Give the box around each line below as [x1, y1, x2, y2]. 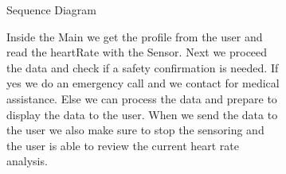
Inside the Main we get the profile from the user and [6, 28, 263, 44]
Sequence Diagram [6, 2, 97, 17]
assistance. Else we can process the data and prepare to [6, 90, 277, 106]
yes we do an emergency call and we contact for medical [6, 75, 280, 91]
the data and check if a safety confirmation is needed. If [6, 59, 279, 75]
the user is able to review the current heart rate [6, 137, 240, 153]
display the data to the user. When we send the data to [6, 106, 278, 122]
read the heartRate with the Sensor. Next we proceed [6, 44, 268, 60]
